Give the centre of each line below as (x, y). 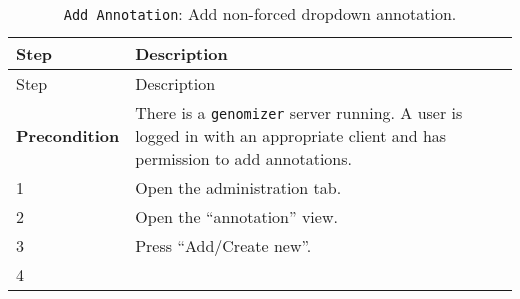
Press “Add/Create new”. (223, 245)
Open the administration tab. (238, 187)
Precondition (68, 135)
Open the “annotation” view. (236, 216)
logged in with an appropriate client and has (291, 135)
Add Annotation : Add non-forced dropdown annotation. (260, 13)
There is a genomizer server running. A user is (299, 112)
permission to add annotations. (243, 158)
